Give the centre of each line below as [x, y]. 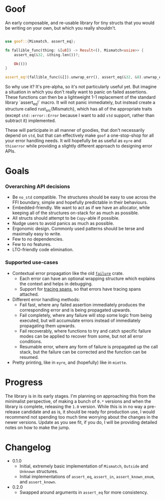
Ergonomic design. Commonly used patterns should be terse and [78, 229]
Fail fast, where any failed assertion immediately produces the [82, 305]
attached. [29, 294]
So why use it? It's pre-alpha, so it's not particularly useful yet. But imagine [81, 87]
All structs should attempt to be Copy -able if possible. [66, 218]
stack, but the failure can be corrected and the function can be [83, 352]
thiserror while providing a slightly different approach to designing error [79, 146]
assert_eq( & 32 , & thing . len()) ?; [47, 55]
